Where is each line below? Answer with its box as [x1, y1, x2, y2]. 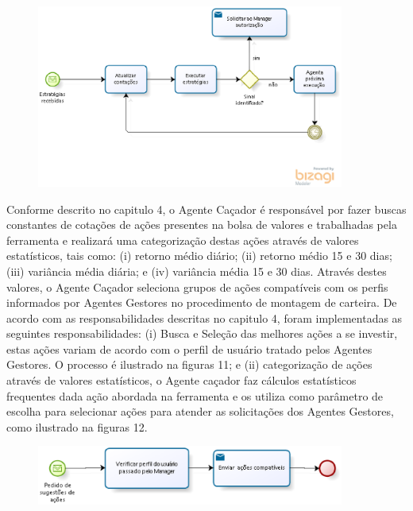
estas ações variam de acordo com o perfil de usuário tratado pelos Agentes [6, 340, 372, 357]
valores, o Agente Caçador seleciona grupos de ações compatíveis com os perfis [6, 278, 388, 295]
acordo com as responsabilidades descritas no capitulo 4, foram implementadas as [6, 309, 403, 326]
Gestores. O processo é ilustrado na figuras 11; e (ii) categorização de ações [6, 356, 372, 373]
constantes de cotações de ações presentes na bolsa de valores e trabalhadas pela [6, 216, 397, 233]
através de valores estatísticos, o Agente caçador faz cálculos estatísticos [6, 372, 357, 389]
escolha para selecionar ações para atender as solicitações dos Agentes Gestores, [6, 403, 394, 420]
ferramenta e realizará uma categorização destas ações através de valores [6, 231, 359, 248]
